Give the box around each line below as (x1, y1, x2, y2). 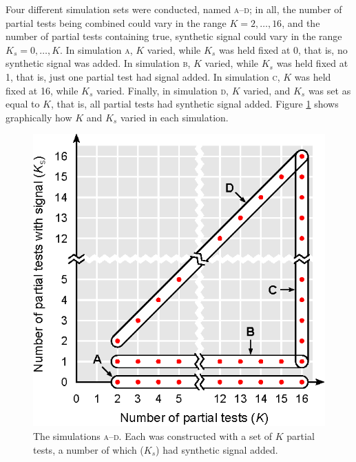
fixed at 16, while (6, 83, 78, 97)
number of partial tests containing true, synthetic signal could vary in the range (6, 29, 342, 43)
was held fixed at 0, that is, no (218, 42, 348, 57)
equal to (6, 97, 40, 111)
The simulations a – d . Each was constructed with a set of (33, 428, 273, 443)
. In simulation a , (60, 42, 133, 57)
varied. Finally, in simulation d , (96, 83, 229, 97)
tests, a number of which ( (33, 442, 144, 456)
